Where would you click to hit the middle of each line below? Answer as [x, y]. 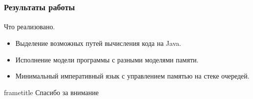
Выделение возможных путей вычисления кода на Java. [98, 43]
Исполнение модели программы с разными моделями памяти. [107, 59]
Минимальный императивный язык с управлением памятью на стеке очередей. [132, 76]
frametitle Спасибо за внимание [51, 92]
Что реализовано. [30, 27]
